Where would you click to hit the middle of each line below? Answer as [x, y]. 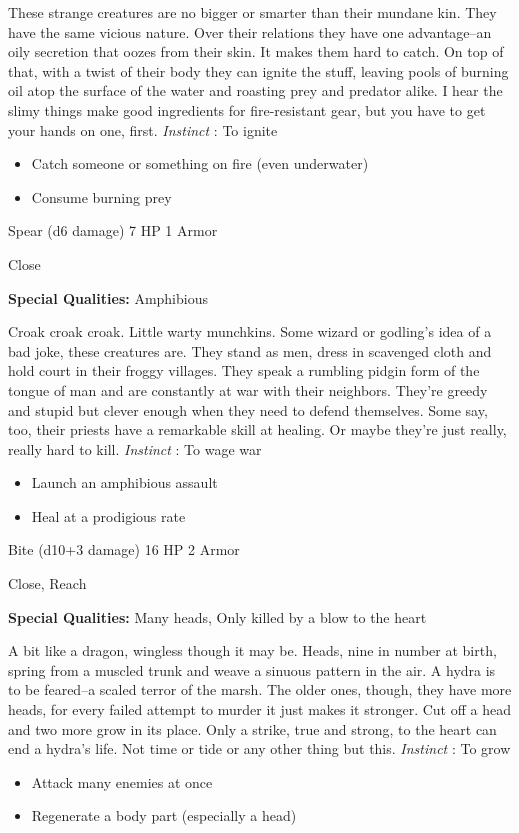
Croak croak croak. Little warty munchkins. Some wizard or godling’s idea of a [250, 331]
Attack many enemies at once [122, 781]
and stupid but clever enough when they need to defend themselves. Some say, [248, 409]
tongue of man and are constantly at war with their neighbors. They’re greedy [248, 389]
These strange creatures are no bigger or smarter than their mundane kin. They [252, 12]
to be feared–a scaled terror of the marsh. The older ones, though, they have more [260, 689]
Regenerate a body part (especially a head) [164, 815]
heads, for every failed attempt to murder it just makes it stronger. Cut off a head [259, 709]
